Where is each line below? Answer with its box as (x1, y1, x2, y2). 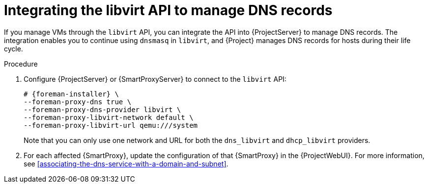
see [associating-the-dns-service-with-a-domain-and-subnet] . (24, 159, 228, 168)
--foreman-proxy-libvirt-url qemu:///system (24, 121, 198, 129)
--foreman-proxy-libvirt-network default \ (24, 113, 194, 121)
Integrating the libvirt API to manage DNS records (4, 2, 333, 19)
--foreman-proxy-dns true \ (24, 97, 132, 106)
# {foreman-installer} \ (24, 90, 119, 98)
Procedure (4, 59, 38, 68)
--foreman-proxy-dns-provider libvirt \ (24, 105, 181, 114)
